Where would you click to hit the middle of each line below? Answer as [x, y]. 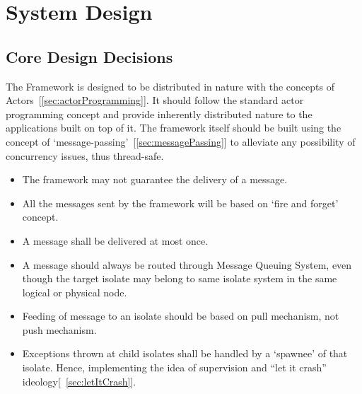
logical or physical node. [75, 292]
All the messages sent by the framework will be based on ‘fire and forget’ [180, 203]
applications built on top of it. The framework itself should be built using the [174, 128]
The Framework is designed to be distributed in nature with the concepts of [170, 86]
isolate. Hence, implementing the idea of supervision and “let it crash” [174, 367]
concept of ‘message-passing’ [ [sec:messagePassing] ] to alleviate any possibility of [181, 141]
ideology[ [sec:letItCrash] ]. [79, 381]
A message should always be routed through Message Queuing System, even [187, 264]
